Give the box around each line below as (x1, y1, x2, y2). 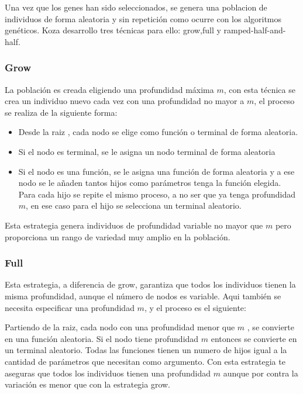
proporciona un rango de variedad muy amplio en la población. (5, 230, 230, 243)
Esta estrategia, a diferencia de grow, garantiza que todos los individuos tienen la (5, 278, 296, 291)
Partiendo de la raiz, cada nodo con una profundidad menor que (5, 321, 235, 333)
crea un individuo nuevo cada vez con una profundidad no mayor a (5, 95, 245, 107)
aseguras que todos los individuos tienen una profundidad (5, 367, 211, 379)
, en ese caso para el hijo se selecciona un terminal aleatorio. (26, 199, 242, 212)
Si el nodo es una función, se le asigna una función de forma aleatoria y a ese (18, 165, 295, 177)
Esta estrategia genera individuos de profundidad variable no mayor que (5, 219, 263, 231)
